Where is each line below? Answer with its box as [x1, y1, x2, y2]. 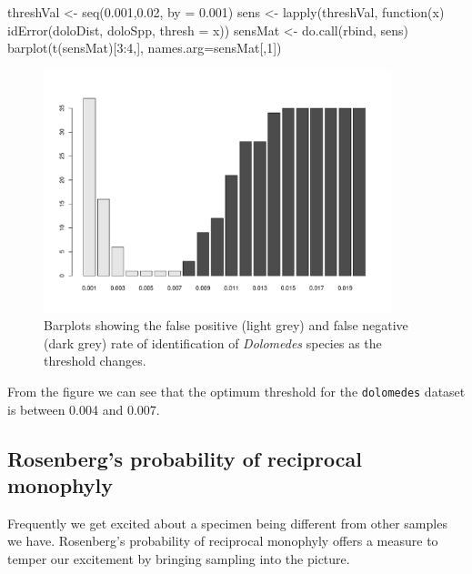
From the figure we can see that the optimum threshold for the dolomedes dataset [7, 381, 466, 400]
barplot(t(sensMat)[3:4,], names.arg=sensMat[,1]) [7, 38, 282, 57]
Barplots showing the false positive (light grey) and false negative [44, 316, 408, 335]
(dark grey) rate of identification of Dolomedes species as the [44, 333, 382, 352]
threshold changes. [44, 351, 146, 370]
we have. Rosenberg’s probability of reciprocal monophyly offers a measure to [7, 531, 438, 550]
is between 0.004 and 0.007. [7, 399, 160, 418]
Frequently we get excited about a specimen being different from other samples [7, 513, 447, 532]
